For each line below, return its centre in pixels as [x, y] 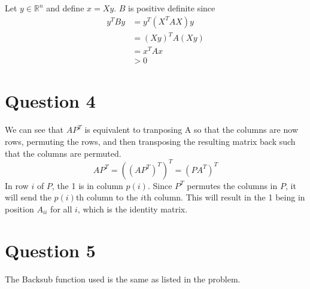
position [19, 209]
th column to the [107, 197]
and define [65, 8]
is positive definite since [172, 8]
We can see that [34, 130]
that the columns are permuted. [63, 153]
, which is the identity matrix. [133, 209]
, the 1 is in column [87, 185]
